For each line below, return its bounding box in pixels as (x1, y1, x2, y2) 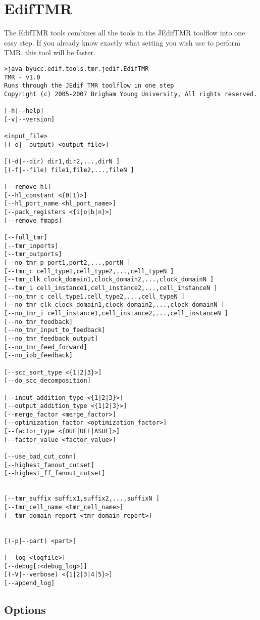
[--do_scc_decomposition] (4, 377, 91, 385)
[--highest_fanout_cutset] (4, 461, 94, 469)
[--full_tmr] (4, 234, 47, 241)
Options (4, 601, 46, 617)
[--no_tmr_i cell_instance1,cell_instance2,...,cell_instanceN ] (4, 309, 228, 317)
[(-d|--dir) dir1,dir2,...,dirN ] (4, 158, 120, 166)
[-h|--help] (4, 107, 44, 115)
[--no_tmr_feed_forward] (4, 343, 87, 351)
